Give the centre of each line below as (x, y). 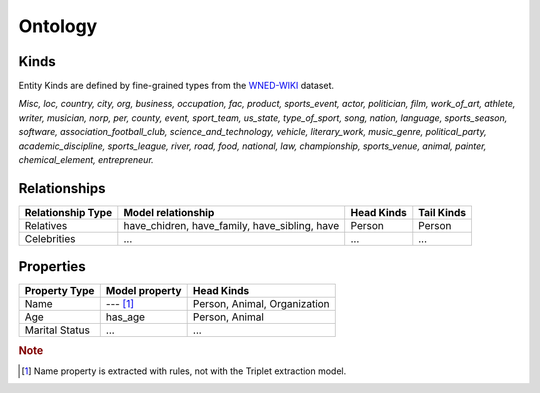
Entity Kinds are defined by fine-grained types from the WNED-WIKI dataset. (176, 86)
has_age (125, 317)
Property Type (59, 291)
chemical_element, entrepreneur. (86, 160)
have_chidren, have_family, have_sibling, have (231, 225)
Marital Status (57, 330)
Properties (52, 266)
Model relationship (169, 212)
